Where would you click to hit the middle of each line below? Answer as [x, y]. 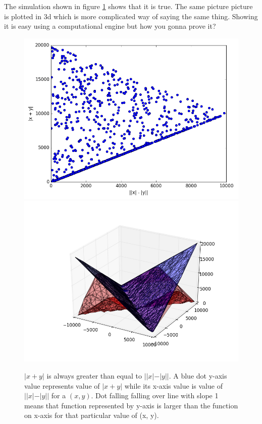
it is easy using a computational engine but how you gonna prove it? [110, 26]
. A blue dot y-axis [198, 375]
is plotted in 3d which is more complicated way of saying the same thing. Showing [131, 16]
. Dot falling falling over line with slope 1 [155, 395]
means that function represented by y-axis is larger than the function [131, 405]
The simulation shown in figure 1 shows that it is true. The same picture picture [128, 6]
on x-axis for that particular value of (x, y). [92, 415]
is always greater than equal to [94, 375]
